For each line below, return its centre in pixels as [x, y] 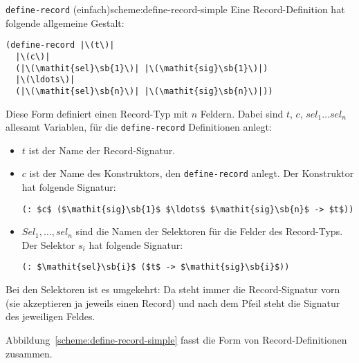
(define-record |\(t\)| [60, 45]
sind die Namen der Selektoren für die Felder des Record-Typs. [209, 231]
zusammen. [29, 353]
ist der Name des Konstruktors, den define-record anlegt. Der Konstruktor [192, 173]
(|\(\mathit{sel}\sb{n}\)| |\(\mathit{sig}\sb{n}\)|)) [144, 91]
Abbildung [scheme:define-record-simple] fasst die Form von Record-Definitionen [176, 339]
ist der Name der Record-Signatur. [102, 150]
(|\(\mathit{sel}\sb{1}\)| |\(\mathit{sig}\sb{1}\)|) [142, 68]
